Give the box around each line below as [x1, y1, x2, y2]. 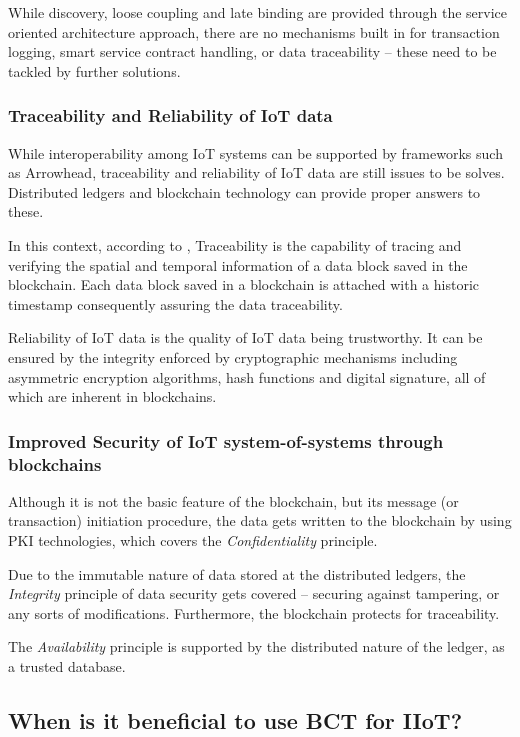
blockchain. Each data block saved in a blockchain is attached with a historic [8, 274, 480, 295]
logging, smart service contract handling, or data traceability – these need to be [8, 41, 497, 62]
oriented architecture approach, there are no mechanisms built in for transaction [8, 21, 500, 42]
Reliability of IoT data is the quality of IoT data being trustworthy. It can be [8, 327, 483, 348]
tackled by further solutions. [8, 60, 181, 81]
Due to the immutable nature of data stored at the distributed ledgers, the [8, 563, 466, 584]
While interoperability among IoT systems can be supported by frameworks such [8, 142, 503, 163]
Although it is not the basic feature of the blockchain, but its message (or [8, 490, 459, 511]
